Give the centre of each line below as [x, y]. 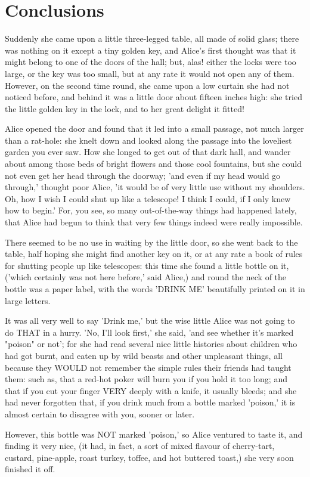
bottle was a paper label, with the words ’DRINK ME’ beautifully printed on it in [155, 289]
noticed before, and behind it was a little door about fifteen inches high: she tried [154, 97]
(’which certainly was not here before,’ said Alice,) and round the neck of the [146, 277]
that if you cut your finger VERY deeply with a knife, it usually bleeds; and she [151, 390]
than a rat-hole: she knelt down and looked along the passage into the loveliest [148, 140]
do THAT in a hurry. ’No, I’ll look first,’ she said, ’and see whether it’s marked [149, 332]
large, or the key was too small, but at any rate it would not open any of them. [150, 73]
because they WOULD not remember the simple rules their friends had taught [148, 367]
